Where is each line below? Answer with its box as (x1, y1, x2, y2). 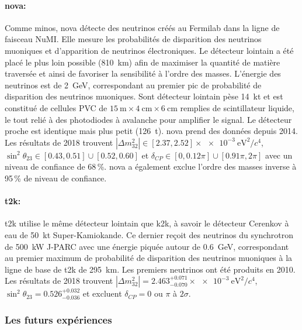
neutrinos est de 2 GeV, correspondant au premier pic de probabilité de (5, 78, 262, 91)
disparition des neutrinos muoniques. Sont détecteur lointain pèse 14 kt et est (5, 90, 283, 102)
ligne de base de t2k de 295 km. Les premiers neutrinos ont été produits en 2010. (5, 263, 296, 275)
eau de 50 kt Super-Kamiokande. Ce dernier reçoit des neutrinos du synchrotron (5, 228, 294, 240)
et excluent (82, 287, 122, 300)
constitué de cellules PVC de (5, 101, 107, 114)
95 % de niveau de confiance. (5, 171, 107, 184)
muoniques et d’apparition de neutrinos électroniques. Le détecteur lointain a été (5, 44, 294, 56)
